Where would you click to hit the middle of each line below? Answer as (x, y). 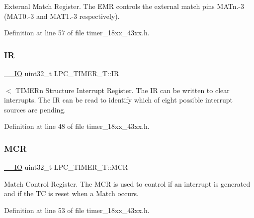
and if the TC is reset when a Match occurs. (71, 193)
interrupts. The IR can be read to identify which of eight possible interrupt (118, 100)
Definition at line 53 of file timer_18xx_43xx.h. (77, 210)
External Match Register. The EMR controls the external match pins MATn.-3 (124, 6)
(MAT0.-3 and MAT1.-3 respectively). (62, 16)
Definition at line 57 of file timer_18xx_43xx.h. (77, 33)
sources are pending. (35, 109)
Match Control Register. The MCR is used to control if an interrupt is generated (127, 183)
